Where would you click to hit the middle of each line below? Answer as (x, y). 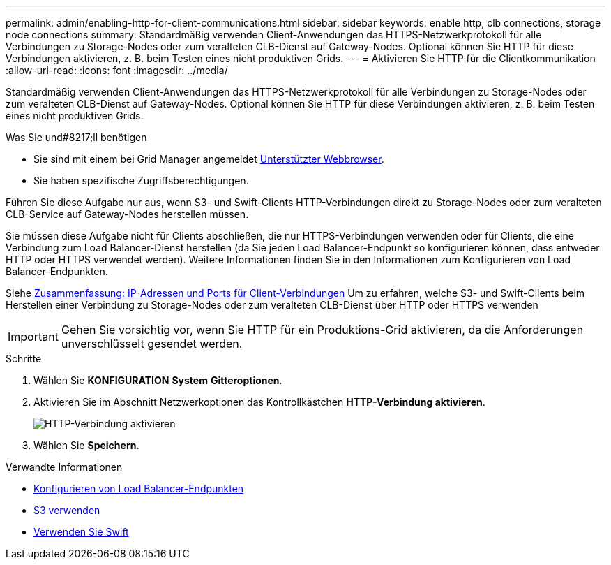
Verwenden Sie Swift (81, 532)
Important (33, 337)
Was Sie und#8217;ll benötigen (76, 137)
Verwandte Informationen (64, 467)
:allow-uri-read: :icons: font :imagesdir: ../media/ (117, 70)
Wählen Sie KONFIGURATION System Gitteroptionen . (158, 380)
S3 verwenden (67, 510)
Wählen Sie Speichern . (86, 445)
